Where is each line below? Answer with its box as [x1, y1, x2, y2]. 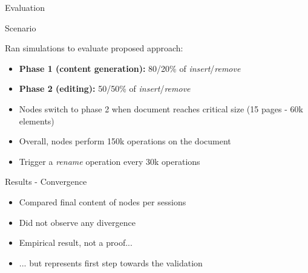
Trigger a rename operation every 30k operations [19, 155, 200, 167]
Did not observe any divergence [19, 216, 136, 228]
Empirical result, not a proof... [19, 236, 133, 249]
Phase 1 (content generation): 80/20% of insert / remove [19, 62, 241, 74]
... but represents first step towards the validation [19, 256, 203, 269]
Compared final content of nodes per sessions [19, 195, 186, 208]
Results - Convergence [5, 175, 87, 188]
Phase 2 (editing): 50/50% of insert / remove [19, 82, 191, 95]
